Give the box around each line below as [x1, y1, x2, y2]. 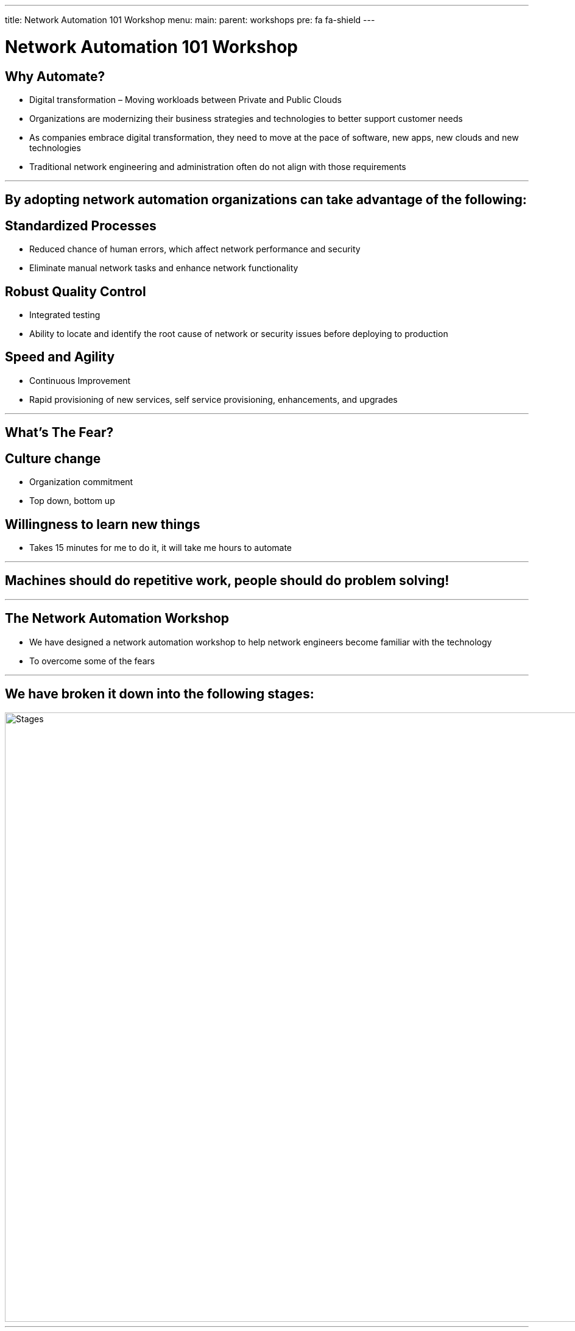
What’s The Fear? [5, 425, 114, 441]
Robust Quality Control [5, 283, 146, 299]
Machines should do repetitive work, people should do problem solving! [5, 573, 450, 589]
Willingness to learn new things [5, 516, 200, 532]
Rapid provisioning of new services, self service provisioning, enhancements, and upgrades [29, 394, 398, 405]
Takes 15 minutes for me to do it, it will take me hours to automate [29, 542, 292, 553]
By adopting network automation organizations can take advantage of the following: [5, 192, 527, 208]
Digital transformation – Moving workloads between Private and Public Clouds [29, 94, 342, 105]
